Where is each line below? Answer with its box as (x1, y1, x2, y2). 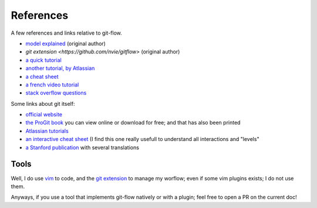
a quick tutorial (25, 56, 62, 63)
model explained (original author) (25, 40, 106, 47)
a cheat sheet (25, 73, 59, 80)
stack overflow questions (25, 89, 87, 96)
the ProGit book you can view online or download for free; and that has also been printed (25, 119, 241, 126)
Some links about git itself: (11, 100, 75, 107)
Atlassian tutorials (25, 127, 69, 135)
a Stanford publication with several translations (25, 144, 139, 151)
